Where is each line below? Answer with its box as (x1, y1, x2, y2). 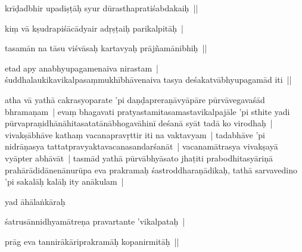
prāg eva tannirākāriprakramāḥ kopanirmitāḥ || (5, 235, 179, 247)
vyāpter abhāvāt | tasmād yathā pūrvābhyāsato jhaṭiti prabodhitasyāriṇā (5, 151, 273, 164)
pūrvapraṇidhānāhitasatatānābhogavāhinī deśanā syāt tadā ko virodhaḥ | (5, 117, 273, 129)
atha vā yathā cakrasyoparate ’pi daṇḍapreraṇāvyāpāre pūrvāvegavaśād (5, 93, 265, 105)
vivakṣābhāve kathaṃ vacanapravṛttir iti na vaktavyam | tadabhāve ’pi (5, 128, 265, 141)
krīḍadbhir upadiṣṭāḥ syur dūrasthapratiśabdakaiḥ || (5, 2, 198, 14)
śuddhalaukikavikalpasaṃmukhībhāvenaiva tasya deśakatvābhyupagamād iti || (5, 73, 292, 86)
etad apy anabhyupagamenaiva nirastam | (5, 61, 158, 74)
